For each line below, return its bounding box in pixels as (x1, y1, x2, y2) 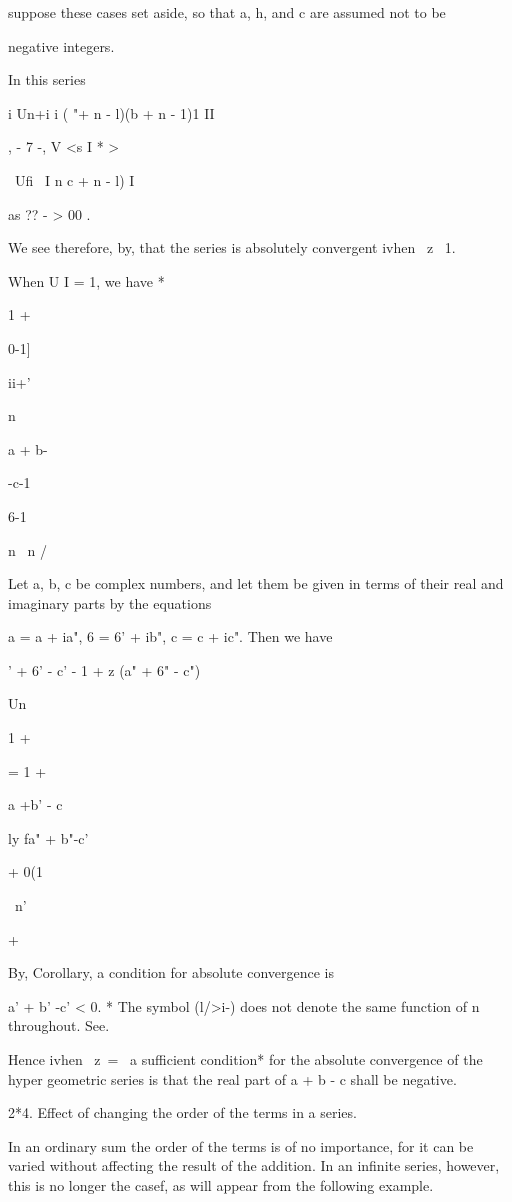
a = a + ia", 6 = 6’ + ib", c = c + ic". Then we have (8, 626, 333, 647)
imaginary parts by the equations (8, 592, 212, 613)
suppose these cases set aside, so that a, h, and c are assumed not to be (8, 2, 446, 22)
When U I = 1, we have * (8, 270, 165, 291)
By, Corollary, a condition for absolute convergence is (8, 962, 335, 983)
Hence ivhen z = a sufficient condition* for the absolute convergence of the (8, 1049, 483, 1069)
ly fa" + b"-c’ (8, 827, 89, 848)
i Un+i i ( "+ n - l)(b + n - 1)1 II (8, 102, 215, 123)
